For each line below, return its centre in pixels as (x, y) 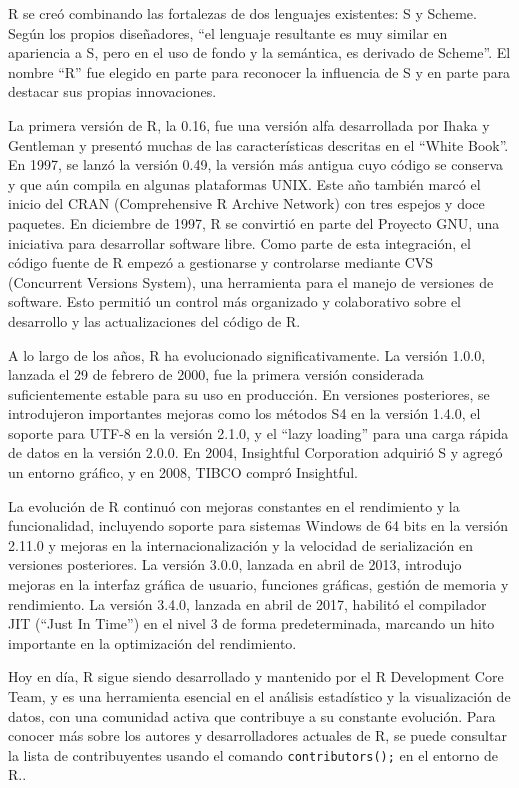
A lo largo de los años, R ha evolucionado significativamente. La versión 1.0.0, (247, 354)
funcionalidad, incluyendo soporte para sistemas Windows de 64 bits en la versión (258, 525)
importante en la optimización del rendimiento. (152, 642)
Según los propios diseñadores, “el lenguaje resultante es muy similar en (228, 32)
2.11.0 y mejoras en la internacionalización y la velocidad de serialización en (240, 544)
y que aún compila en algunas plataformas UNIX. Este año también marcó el (244, 183)
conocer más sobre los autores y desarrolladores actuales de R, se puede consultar (257, 735)
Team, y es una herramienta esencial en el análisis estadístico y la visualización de (259, 696)
